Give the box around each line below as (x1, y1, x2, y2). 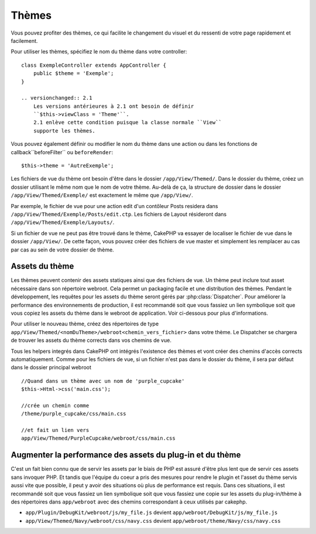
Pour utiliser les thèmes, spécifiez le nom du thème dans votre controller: (11, 48, 187, 55)
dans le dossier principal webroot (11, 364, 92, 371)
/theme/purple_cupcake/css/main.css (21, 410, 126, 417)
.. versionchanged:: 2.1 (21, 94, 92, 101)
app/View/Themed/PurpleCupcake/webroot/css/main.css (21, 435, 176, 442)
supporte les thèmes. (33, 127, 96, 134)
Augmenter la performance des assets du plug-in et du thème (11, 450, 241, 460)
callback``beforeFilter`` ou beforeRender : (11, 148, 114, 155)
